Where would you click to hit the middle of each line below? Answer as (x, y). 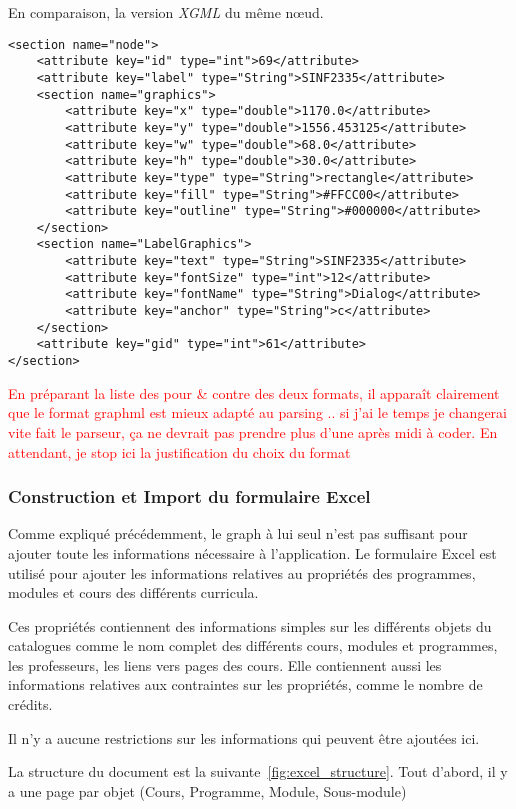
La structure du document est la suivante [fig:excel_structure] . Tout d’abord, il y (258, 771)
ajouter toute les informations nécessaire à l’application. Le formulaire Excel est (252, 552)
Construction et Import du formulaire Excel (189, 496)
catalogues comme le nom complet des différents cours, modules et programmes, (253, 645)
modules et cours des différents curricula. (133, 592)
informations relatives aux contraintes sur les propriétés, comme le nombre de (245, 684)
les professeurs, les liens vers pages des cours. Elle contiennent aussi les (225, 664)
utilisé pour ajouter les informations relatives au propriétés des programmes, (242, 572)
